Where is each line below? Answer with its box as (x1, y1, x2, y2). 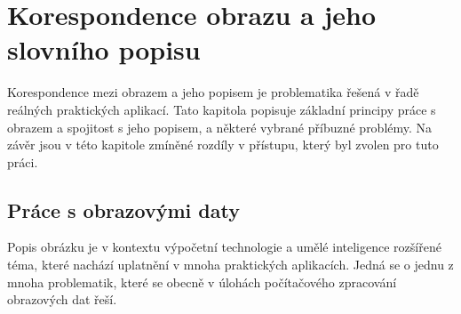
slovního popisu (7, 31, 201, 68)
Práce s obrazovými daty (7, 196, 240, 223)
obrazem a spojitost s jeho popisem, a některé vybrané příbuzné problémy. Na (7, 117, 433, 136)
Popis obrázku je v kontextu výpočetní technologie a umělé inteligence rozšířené (7, 238, 441, 256)
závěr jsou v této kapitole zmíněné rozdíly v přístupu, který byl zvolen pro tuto (7, 135, 439, 154)
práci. (7, 152, 38, 171)
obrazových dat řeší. (7, 290, 117, 309)
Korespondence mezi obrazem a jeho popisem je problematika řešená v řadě (7, 83, 419, 101)
